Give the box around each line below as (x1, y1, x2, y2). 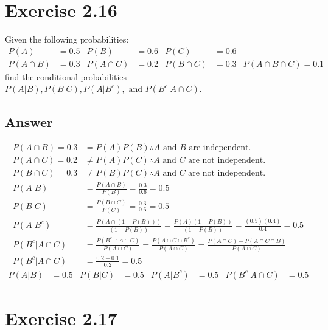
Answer (5, 112, 54, 131)
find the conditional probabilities (5, 70, 127, 83)
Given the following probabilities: (5, 33, 129, 46)
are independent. (189, 143, 251, 152)
